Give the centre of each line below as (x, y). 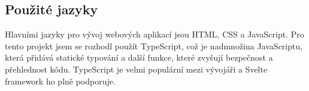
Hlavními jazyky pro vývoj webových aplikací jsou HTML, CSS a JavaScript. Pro (154, 34)
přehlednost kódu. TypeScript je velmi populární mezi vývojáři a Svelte (136, 69)
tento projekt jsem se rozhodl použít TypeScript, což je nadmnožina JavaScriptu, (154, 45)
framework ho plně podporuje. (60, 81)
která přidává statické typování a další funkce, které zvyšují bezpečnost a (139, 57)
